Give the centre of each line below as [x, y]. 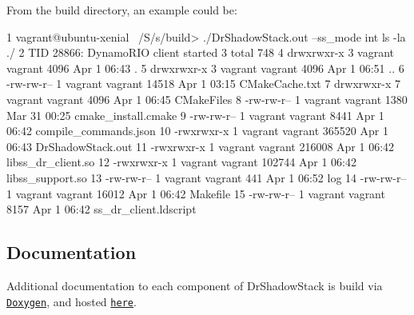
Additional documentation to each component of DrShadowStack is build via [195, 285]
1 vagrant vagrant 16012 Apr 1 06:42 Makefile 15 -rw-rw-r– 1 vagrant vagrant [196, 193]
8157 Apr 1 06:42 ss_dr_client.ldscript [102, 209]
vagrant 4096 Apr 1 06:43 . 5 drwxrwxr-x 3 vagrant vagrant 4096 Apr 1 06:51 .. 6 [205, 68]
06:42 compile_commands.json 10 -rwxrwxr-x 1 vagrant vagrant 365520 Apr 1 [197, 131]
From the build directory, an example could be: [122, 10]
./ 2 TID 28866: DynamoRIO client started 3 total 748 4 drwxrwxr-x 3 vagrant [201, 52]
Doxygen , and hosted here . [72, 301]
